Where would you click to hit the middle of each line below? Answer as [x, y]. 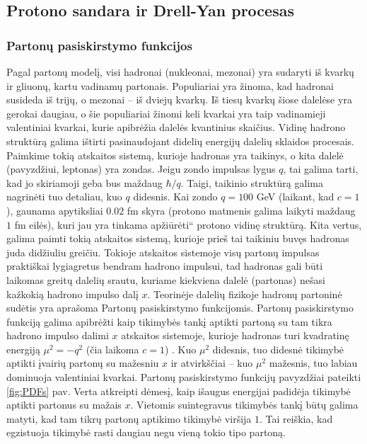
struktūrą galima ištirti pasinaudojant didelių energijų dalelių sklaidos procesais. [180, 141]
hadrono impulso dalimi [58, 335]
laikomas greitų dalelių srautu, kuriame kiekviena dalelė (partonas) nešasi [166, 279]
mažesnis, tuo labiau [313, 363]
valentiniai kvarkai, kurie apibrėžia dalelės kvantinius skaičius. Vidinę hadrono [176, 127]
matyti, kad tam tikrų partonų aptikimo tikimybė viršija [129, 418]
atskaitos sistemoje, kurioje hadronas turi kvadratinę [235, 335]
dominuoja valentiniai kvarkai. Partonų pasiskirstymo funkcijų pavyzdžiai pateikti [184, 377]
